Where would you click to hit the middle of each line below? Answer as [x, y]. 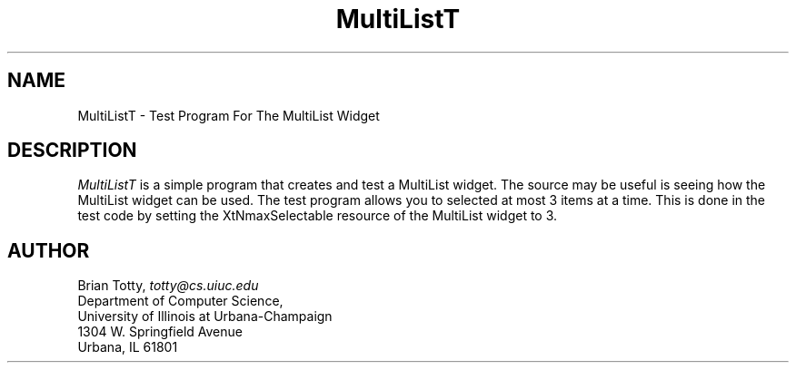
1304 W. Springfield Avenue [160, 332]
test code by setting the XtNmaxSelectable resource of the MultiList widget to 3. [318, 216]
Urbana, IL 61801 [128, 347]
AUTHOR [49, 250]
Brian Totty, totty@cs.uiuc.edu [168, 286]
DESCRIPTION [72, 151]
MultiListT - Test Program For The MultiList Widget [229, 115]
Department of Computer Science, [180, 301]
